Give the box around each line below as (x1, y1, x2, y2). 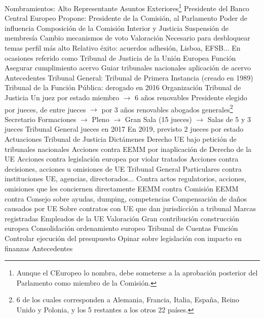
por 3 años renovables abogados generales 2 (101, 102, 233, 114)
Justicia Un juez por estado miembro (5, 92, 119, 102)
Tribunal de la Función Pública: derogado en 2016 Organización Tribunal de (5, 82, 241, 93)
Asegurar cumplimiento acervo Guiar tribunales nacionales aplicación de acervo (5, 62, 251, 73)
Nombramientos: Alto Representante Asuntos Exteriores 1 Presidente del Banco (5, 2, 249, 13)
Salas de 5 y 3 (207, 113, 251, 124)
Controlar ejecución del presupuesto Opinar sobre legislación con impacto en (5, 232, 242, 243)
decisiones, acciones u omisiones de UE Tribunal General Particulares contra (5, 163, 242, 174)
